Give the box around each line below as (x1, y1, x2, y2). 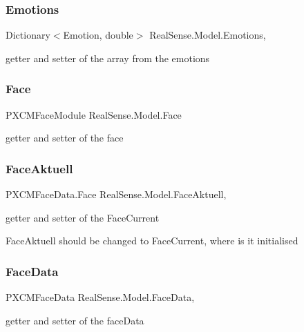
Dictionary (6, 28, 50, 42)
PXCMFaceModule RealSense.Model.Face (6, 107, 182, 121)
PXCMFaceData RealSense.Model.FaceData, (6, 290, 195, 304)
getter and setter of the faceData (6, 313, 144, 327)
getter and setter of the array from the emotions (6, 50, 210, 65)
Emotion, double (63, 28, 133, 42)
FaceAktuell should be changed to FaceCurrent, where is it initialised (6, 233, 298, 248)
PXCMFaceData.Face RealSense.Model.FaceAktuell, (6, 187, 227, 202)
